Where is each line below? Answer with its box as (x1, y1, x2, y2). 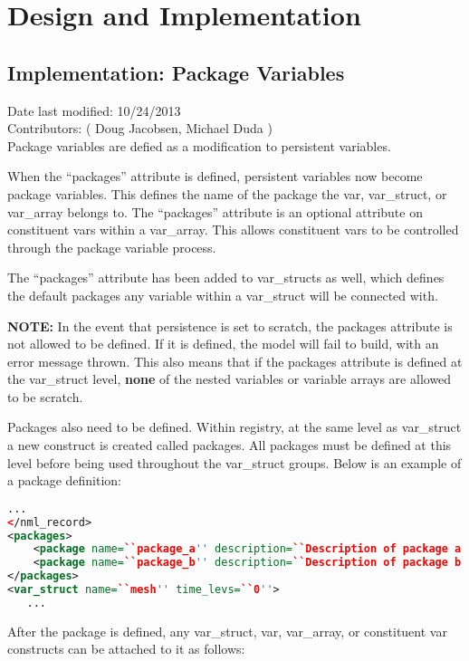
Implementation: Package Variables (7, 58, 345, 86)
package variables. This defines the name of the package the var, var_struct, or (7, 184, 447, 203)
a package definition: (7, 471, 122, 490)
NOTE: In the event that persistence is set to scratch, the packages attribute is (7, 316, 453, 335)
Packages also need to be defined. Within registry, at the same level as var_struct (7, 417, 462, 436)
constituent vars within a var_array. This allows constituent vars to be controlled (7, 220, 459, 239)
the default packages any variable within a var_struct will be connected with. (7, 285, 438, 304)
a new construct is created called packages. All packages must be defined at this (7, 436, 452, 455)
